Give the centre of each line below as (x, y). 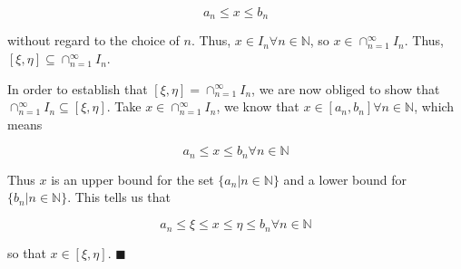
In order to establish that (78, 88)
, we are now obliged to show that (346, 88)
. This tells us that (119, 197)
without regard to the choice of (93, 40)
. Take (124, 106)
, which (434, 106)
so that (27, 252)
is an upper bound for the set (132, 179)
